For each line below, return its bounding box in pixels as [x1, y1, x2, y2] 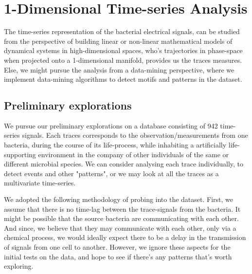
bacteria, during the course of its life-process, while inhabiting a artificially [4, 140, 227, 150]
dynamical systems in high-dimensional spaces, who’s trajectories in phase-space [4, 45, 243, 55]
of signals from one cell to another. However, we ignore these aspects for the [4, 242, 231, 252]
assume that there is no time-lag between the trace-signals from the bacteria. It [4, 203, 241, 214]
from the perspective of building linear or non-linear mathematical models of [4, 36, 233, 46]
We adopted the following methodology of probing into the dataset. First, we [4, 194, 234, 204]
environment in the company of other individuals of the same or [38, 149, 229, 159]
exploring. [4, 261, 34, 271]
